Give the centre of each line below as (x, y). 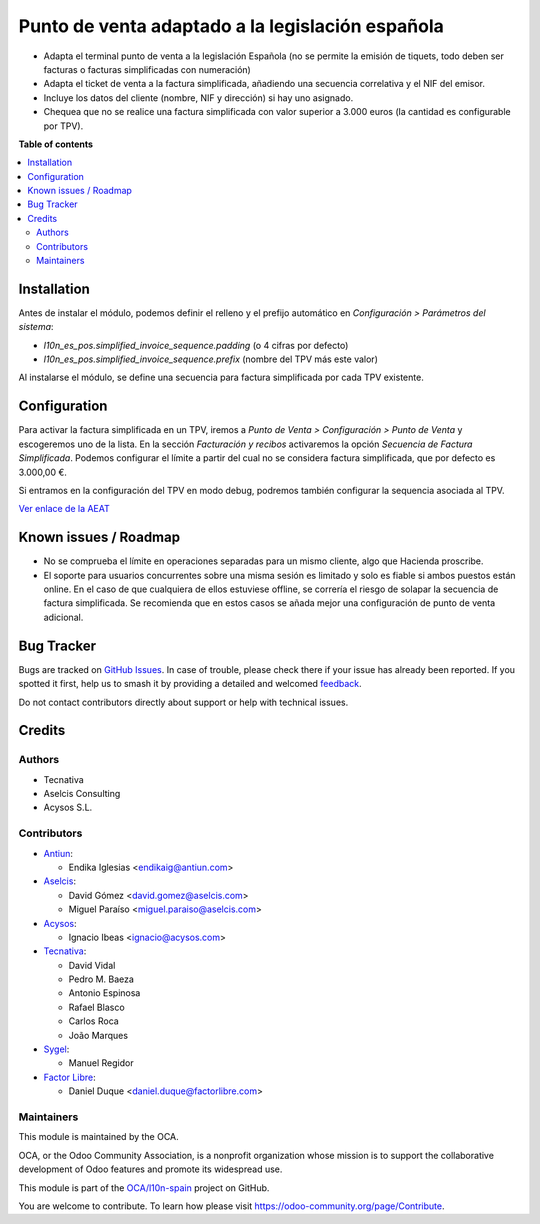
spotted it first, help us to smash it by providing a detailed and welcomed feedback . (190, 684)
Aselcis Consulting (82, 794)
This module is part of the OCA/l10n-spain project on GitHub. (144, 1187)
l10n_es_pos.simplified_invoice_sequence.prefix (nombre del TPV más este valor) (211, 359)
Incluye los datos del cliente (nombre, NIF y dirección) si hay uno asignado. (198, 97)
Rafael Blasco (96, 1007)
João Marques (98, 1035)
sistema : (36, 327)
